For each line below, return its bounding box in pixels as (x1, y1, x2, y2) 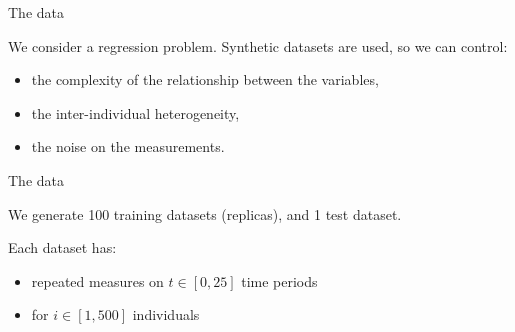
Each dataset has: (8, 237, 117, 258)
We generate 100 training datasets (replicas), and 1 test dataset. (8, 203, 402, 224)
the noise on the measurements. (31, 136, 225, 157)
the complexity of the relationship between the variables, (31, 69, 379, 90)
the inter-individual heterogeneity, (31, 102, 240, 123)
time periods (241, 270, 318, 291)
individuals (132, 304, 200, 325)
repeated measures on (31, 270, 164, 291)
